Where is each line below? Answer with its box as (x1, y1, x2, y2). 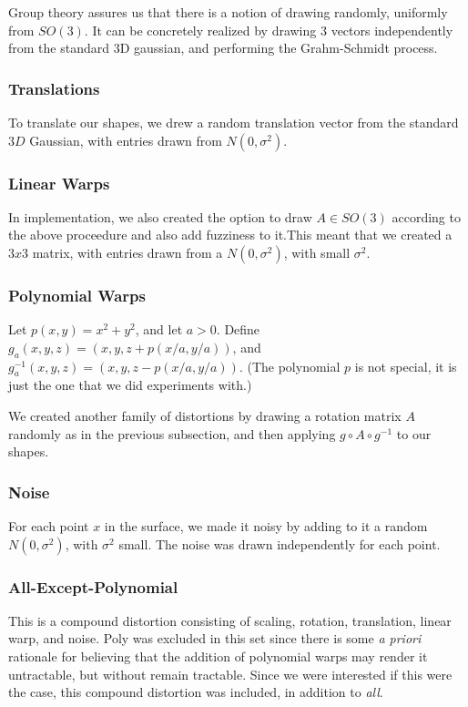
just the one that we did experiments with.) (8, 375, 252, 394)
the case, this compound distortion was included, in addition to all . (8, 682, 383, 702)
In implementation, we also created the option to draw (8, 207, 312, 226)
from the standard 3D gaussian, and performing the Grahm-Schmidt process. (8, 38, 438, 57)
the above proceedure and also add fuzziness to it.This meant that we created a (8, 225, 453, 244)
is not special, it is (354, 356, 457, 375)
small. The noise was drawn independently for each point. (118, 534, 441, 553)
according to (392, 207, 461, 226)
